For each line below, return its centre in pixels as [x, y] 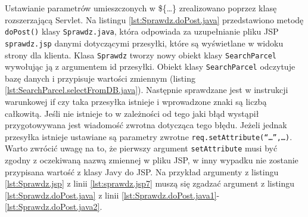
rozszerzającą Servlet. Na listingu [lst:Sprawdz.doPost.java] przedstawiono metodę [154, 19]
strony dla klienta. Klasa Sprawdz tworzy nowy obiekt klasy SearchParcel [141, 55]
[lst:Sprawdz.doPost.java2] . [54, 207]
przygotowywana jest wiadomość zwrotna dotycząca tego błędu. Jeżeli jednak [146, 125]
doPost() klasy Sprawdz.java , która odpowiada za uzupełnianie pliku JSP [142, 31]
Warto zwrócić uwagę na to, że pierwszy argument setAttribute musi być [141, 148]
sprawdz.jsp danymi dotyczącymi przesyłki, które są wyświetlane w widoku [144, 43]
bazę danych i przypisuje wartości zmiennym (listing [100, 78]
